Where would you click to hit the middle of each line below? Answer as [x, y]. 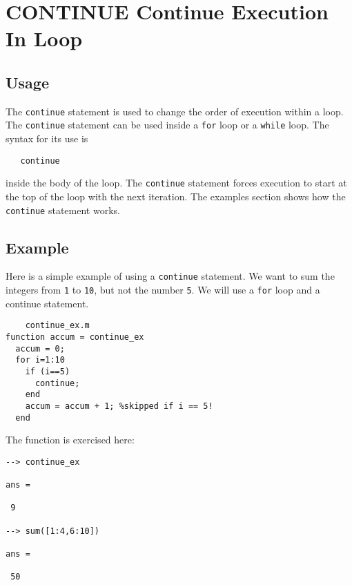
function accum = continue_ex [75, 337]
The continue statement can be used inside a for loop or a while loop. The [167, 125]
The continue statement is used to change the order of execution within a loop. [175, 111]
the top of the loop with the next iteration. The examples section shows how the [176, 196]
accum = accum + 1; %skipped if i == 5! [119, 406]
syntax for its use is [47, 138]
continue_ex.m [57, 326]
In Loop [44, 38]
